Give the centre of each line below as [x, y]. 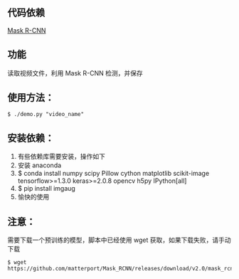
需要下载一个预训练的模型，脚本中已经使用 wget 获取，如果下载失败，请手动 [119, 240]
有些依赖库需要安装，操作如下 [61, 157]
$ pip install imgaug [47, 189]
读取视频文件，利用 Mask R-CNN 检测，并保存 [75, 73]
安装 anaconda [39, 165]
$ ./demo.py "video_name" [46, 115]
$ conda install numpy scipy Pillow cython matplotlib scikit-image [113, 174]
